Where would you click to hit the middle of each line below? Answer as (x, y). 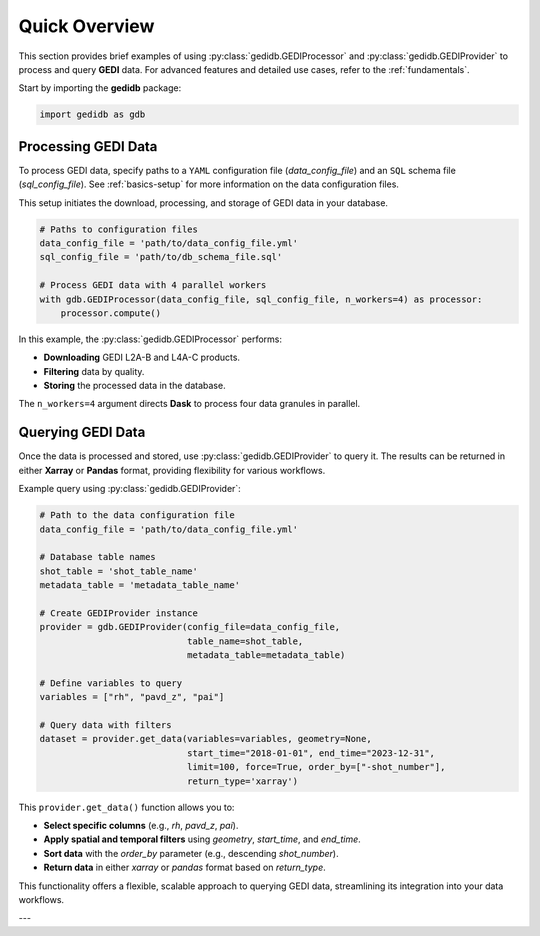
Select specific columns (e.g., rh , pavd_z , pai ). (141, 825)
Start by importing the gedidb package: (100, 88)
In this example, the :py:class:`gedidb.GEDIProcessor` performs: (150, 339)
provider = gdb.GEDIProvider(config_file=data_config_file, (190, 627)
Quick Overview (86, 26)
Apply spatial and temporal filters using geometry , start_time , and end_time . (202, 839)
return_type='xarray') (242, 781)
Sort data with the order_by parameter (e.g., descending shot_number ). (191, 853)
